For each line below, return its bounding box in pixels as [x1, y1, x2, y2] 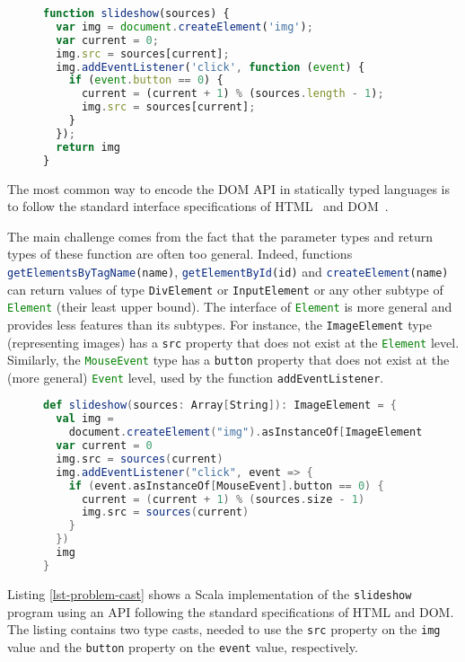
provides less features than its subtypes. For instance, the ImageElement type [7, 314, 432, 333]
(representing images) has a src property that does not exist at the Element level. [7, 332, 460, 351]
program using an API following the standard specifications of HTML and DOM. [7, 602, 454, 621]
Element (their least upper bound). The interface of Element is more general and [7, 297, 452, 316]
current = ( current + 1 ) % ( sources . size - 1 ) [81, 492, 365, 506]
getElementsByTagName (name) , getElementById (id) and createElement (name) [7, 261, 449, 280]
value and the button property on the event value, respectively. [7, 637, 358, 656]
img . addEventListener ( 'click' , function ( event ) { [56, 60, 365, 74]
